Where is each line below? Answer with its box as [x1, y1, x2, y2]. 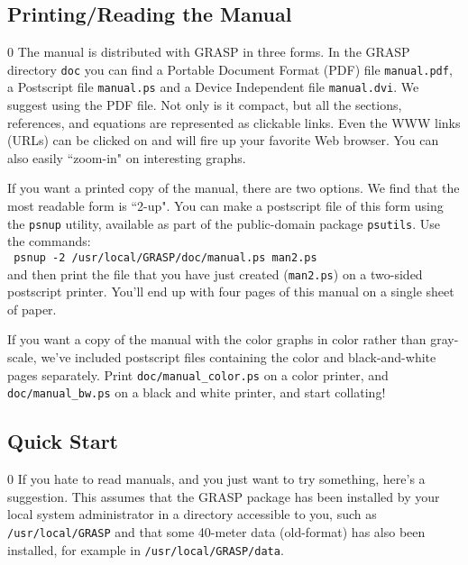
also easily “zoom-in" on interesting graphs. [7, 148, 246, 167]
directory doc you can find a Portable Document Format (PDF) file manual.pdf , [7, 59, 453, 78]
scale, [7, 348, 37, 367]
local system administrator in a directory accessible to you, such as [7, 505, 377, 524]
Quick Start [7, 427, 118, 455]
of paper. [7, 299, 57, 318]
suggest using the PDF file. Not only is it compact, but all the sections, [7, 96, 402, 114]
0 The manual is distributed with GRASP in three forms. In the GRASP [7, 42, 410, 61]
